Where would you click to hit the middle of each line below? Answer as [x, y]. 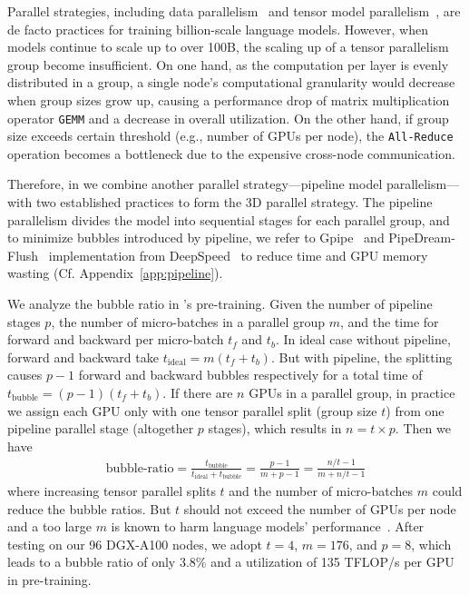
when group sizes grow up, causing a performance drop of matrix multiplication [229, 99]
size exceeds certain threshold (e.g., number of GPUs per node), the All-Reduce [230, 136]
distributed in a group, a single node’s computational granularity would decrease [231, 82]
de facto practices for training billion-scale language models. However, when [218, 29]
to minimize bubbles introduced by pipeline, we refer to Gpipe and [196, 238]
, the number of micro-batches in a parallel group [188, 321]
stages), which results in [275, 428]
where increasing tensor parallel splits [112, 491]
